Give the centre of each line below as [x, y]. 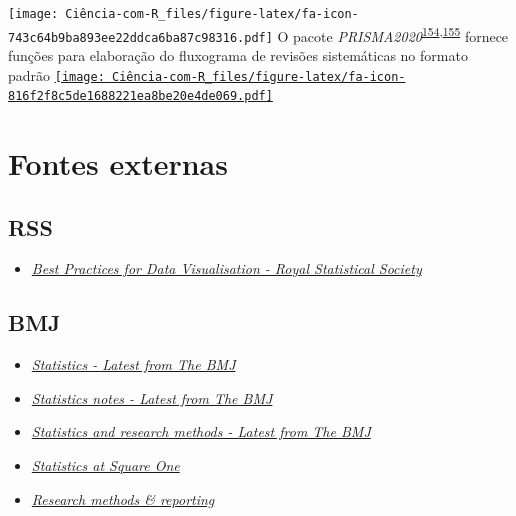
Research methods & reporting [123, 498]
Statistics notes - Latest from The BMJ [152, 397]
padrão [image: [56, 74]
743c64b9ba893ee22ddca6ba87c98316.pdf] [140, 37]
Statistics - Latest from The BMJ [133, 364]
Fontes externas [118, 163]
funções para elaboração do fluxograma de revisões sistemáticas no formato [238, 54]
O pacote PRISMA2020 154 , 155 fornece [393, 34]
